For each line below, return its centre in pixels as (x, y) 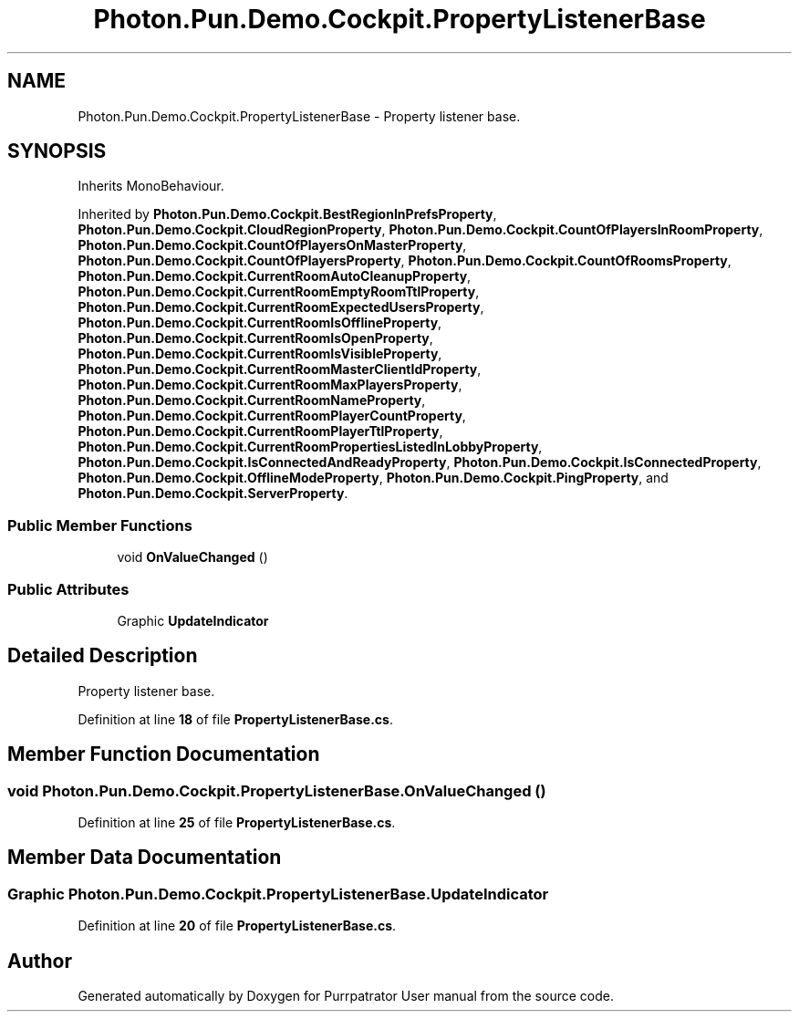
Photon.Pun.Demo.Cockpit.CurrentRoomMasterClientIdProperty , (280, 369)
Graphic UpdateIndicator (193, 620)
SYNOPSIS (57, 151)
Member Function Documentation (164, 754)
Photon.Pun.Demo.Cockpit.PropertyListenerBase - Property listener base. (299, 116)
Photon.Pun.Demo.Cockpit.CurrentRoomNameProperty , (252, 400)
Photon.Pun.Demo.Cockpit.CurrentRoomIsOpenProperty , (255, 338)
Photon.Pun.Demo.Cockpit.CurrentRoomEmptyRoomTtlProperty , (279, 292)
